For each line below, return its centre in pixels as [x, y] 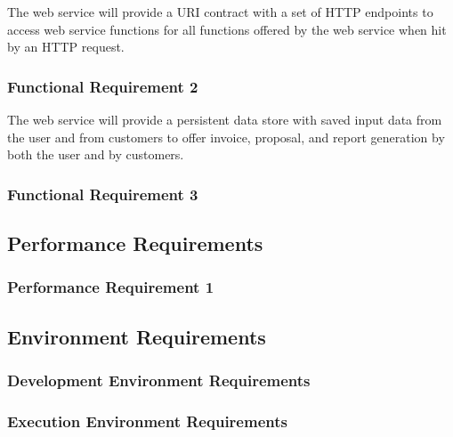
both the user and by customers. [96, 154]
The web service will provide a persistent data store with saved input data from [225, 119]
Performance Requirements [135, 243]
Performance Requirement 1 [111, 287]
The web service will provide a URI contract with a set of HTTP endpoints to [220, 12]
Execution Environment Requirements [147, 421]
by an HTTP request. [66, 47]
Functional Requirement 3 [103, 194]
